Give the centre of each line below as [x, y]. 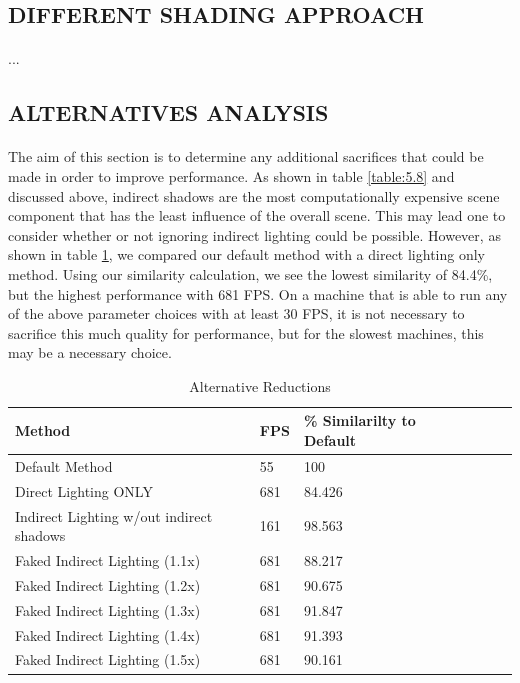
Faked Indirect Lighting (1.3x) [108, 609]
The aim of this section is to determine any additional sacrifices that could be [246, 156]
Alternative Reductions [260, 385]
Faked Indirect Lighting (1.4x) [108, 634]
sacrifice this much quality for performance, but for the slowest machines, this [246, 332]
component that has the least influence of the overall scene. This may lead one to [257, 215]
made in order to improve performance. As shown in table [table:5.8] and [231, 175]
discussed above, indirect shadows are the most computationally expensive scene [254, 195]
